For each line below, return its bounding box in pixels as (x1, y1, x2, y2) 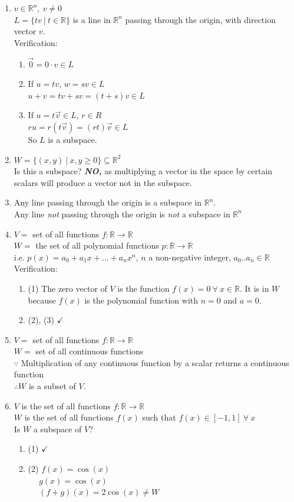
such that (142, 411, 176, 423)
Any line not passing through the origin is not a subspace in (14, 207, 230, 220)
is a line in (72, 13, 111, 25)
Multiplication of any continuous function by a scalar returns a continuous (21, 356, 289, 369)
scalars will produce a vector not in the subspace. (14, 176, 192, 188)
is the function (117, 282, 170, 294)
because (28, 294, 56, 306)
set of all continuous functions (35, 345, 144, 357)
